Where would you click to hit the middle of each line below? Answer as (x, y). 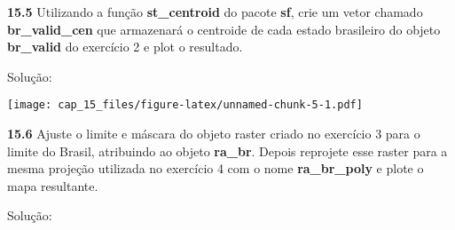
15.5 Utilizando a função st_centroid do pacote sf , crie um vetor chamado (215, 12)
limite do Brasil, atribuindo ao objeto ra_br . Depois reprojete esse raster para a (227, 151)
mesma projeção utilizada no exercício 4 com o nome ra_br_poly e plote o (216, 168)
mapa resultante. (53, 185)
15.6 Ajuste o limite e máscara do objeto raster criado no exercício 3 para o (214, 134)
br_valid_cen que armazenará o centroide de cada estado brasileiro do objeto (224, 29)
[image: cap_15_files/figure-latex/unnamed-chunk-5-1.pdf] (185, 105)
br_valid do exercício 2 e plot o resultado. (125, 47)
